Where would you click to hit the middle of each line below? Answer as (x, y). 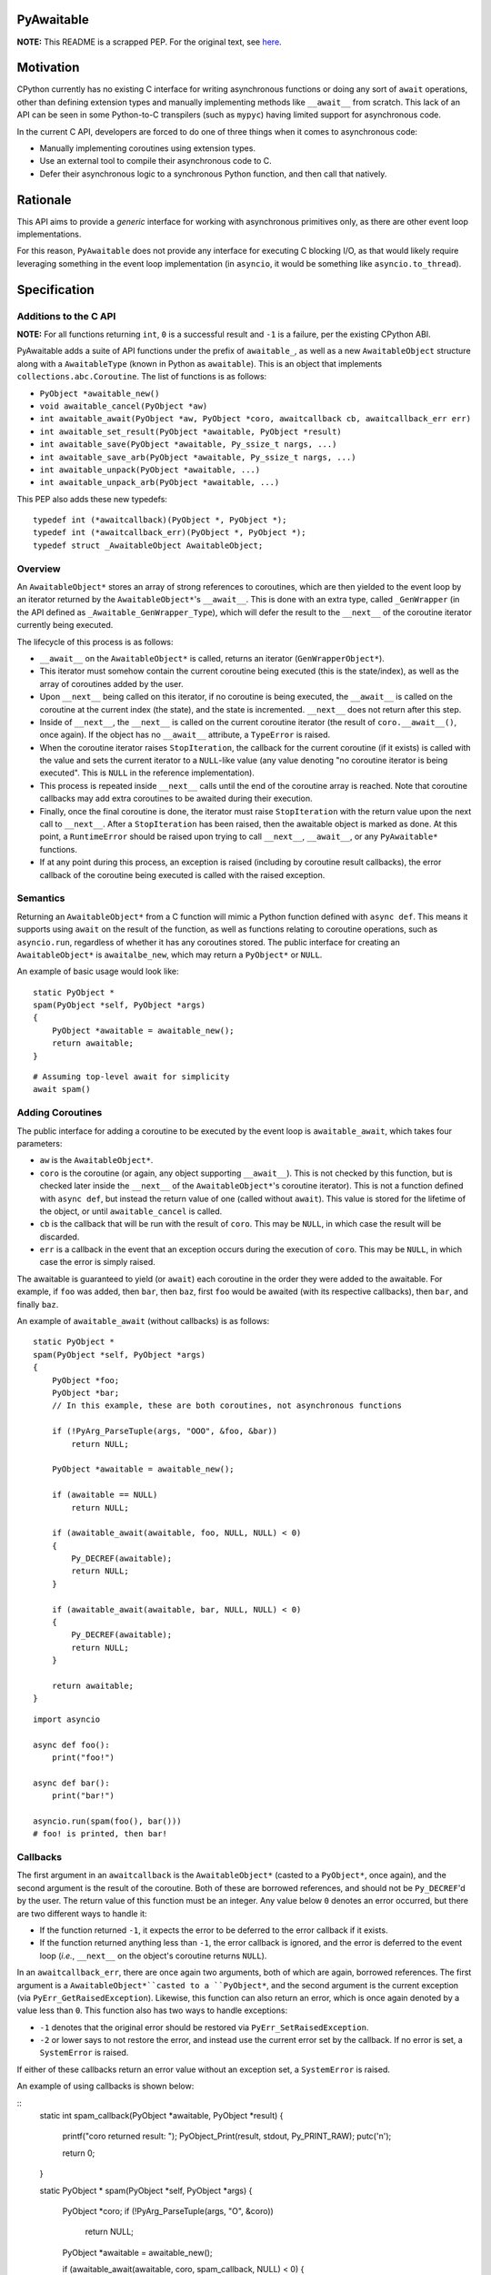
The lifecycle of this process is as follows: (95, 642)
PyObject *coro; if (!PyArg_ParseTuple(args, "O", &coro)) (168, 2211)
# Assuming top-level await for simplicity (131, 1077)
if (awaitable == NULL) (105, 1495)
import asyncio (67, 1719)
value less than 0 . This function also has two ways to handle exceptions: (152, 2010)
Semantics (41, 898)
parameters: (40, 1143)
